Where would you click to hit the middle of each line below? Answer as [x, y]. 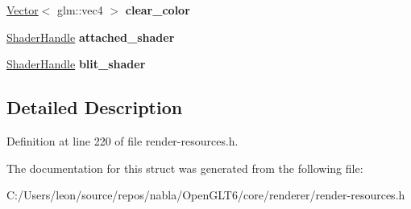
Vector [23, 10]
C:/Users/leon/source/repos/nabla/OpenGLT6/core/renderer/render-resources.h [206, 195]
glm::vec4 [80, 10]
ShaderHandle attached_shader [91, 37]
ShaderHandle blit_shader [76, 64]
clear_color [158, 10]
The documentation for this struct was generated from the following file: [185, 168]
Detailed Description [95, 107]
